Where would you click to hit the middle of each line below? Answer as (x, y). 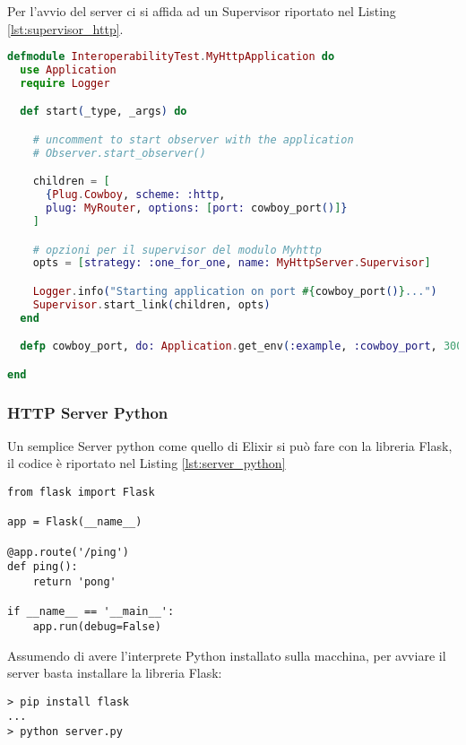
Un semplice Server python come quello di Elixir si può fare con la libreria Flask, (230, 445)
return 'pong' (74, 582)
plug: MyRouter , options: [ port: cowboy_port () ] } (196, 208)
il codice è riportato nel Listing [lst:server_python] (147, 463)
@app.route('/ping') (69, 552)
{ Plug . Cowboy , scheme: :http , (135, 195)
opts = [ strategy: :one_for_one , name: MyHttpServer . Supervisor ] (232, 263)
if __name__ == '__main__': (91, 612)
